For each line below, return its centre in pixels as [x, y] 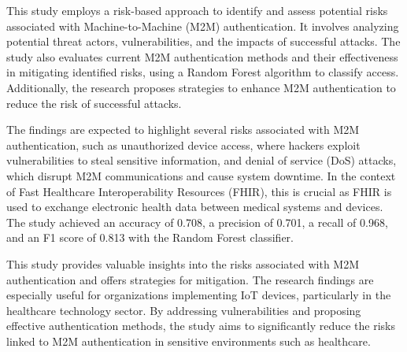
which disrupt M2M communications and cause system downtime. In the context [201, 175]
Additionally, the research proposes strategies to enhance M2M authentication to [201, 87]
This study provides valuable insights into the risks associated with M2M [183, 263]
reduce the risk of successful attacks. [94, 103]
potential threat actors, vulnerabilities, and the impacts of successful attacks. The [203, 41]
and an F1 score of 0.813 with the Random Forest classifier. [150, 237]
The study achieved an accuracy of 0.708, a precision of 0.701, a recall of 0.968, [197, 222]
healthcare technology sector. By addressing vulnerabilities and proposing [184, 310]
